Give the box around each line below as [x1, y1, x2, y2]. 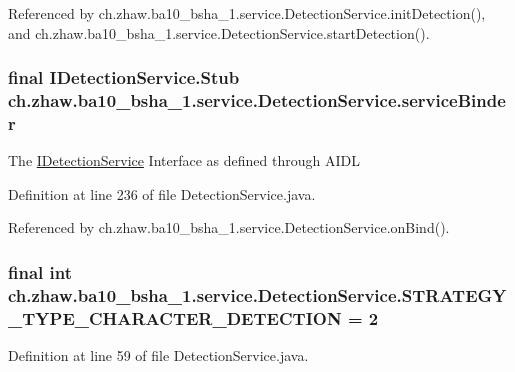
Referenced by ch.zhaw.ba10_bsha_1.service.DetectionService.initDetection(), [8, 3, 486, 23]
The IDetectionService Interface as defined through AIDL [8, 150, 360, 171]
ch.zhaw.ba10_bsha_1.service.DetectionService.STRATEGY [8, 282, 507, 307]
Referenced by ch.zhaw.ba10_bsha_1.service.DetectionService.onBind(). [8, 217, 450, 238]
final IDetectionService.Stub [8, 65, 240, 90]
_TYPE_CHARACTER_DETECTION [8, 305, 342, 330]
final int [8, 259, 72, 284]
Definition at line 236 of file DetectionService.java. [8, 183, 316, 204]
